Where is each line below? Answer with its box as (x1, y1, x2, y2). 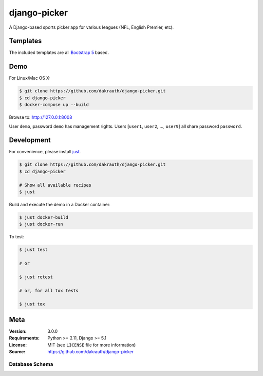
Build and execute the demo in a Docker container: (9, 201, 111, 207)
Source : (9, 349, 26, 355)
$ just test (19, 247, 48, 252)
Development (9, 136, 51, 144)
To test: (9, 234, 24, 240)
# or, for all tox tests (19, 287, 79, 293)
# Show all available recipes (19, 182, 92, 188)
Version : (9, 328, 27, 334)
